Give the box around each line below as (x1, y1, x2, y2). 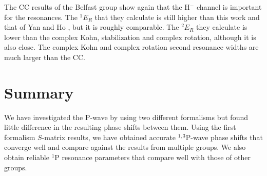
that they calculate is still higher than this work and (94, 11, 260, 22)
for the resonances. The (4, 11, 78, 22)
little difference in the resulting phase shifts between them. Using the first (4, 122, 236, 132)
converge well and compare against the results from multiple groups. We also (4, 142, 246, 152)
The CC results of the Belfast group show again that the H (4, 2, 190, 12)
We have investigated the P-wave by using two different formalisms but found (4, 111, 249, 122)
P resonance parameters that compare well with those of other (54, 152, 251, 163)
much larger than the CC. (4, 51, 85, 62)
